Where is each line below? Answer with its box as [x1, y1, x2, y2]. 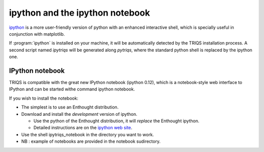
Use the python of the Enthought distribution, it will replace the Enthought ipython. [33, 118, 199, 124]
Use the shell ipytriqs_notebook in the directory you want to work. [21, 131, 154, 137]
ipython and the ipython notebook [9, 7, 150, 18]
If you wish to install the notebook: [9, 95, 78, 101]
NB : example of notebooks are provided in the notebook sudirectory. [21, 138, 161, 144]
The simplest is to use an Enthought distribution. [21, 104, 119, 110]
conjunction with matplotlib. [9, 31, 65, 37]
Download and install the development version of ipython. [21, 111, 137, 117]
